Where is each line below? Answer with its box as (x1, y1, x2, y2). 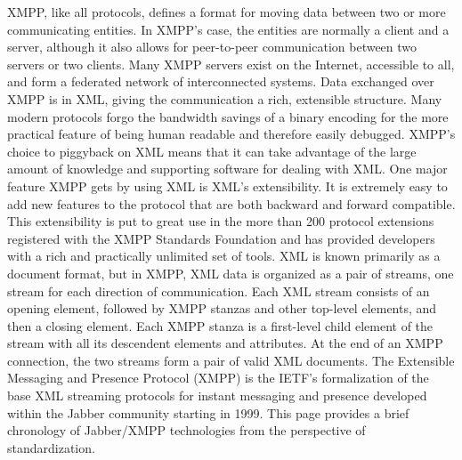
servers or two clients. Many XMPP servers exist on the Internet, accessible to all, (7, 54, 455, 73)
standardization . (7, 438, 95, 456)
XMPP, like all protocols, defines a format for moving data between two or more (7, 3, 446, 20)
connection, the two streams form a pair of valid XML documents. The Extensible (7, 351, 455, 369)
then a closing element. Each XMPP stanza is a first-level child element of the (7, 316, 434, 335)
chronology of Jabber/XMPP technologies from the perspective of (7, 421, 366, 440)
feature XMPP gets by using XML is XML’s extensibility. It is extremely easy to (7, 176, 448, 195)
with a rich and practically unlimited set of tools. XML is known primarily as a (7, 246, 441, 265)
